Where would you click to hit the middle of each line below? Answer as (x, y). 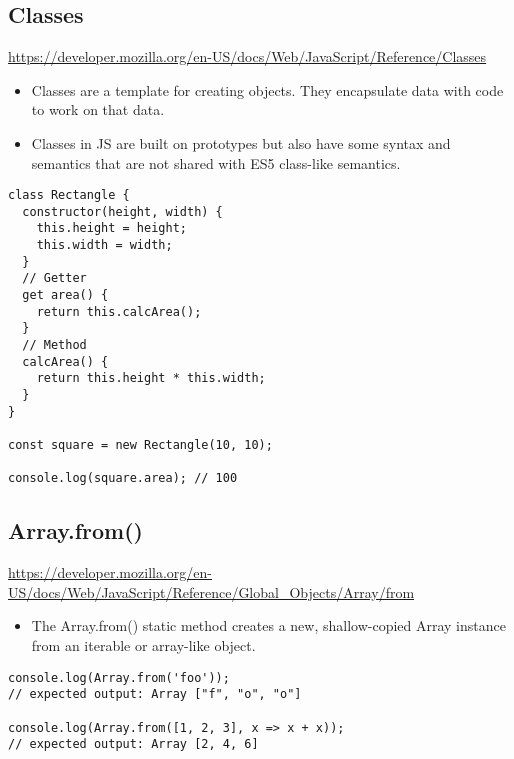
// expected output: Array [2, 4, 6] (133, 744)
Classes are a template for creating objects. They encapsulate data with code (267, 89)
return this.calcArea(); (119, 311)
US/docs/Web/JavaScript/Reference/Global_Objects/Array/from (211, 591)
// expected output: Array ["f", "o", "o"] (155, 694)
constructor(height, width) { (122, 211)
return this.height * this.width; (151, 378)
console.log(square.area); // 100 (123, 478)
